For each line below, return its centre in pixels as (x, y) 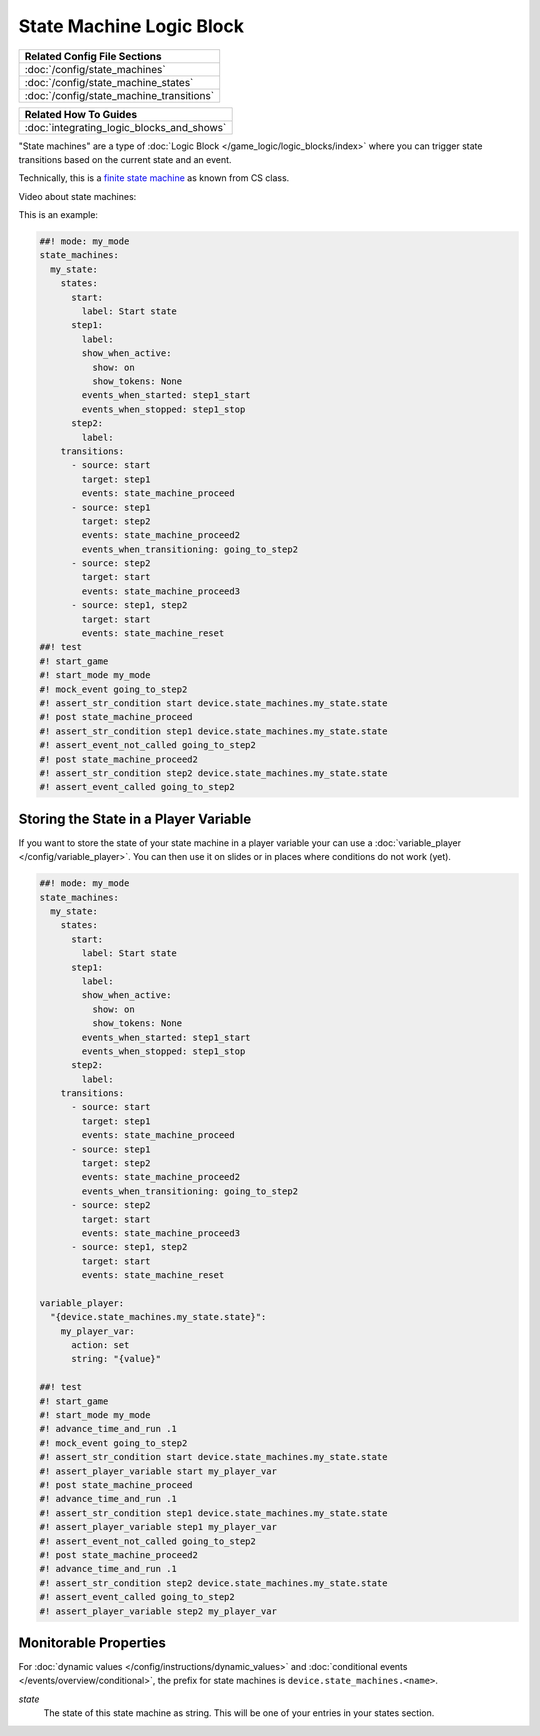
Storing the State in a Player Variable (135, 818)
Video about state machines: (77, 196)
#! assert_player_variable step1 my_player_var (158, 1527)
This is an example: (58, 215)
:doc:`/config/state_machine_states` (109, 82)
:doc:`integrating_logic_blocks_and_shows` (125, 127)
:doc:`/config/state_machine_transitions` (119, 95)
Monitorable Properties (92, 1642)
